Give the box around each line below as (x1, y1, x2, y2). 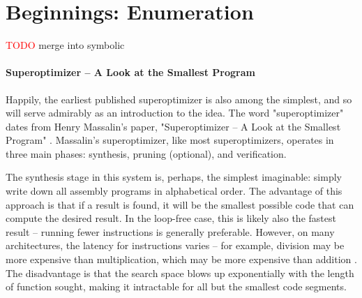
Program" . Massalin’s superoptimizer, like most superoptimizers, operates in (6, 133, 334, 147)
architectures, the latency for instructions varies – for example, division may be (6, 238, 345, 253)
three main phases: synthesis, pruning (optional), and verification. (6, 146, 287, 161)
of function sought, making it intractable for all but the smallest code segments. (6, 279, 347, 294)
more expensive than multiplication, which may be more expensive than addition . (6, 252, 357, 267)
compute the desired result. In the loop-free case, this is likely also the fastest (6, 211, 336, 225)
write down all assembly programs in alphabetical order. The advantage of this (6, 184, 342, 198)
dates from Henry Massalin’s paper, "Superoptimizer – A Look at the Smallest (6, 119, 341, 133)
